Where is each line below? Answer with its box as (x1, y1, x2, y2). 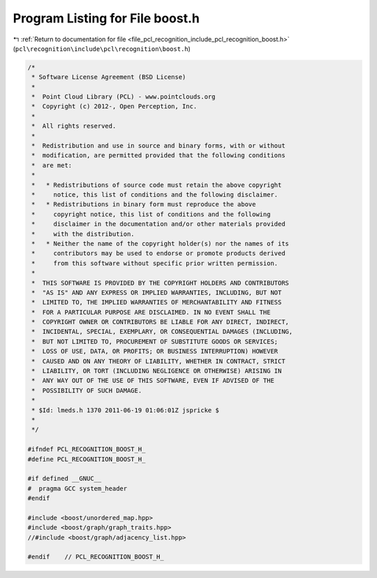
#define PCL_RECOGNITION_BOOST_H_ (27, 455, 146, 463)
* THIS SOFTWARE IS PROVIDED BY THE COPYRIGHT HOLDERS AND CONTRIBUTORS (31, 279, 290, 287)
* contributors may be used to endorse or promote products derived (31, 249, 286, 258)
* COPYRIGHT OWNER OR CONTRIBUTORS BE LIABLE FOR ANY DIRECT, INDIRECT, (31, 318, 290, 326)
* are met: (31, 161, 73, 169)
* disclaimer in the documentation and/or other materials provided (31, 220, 286, 228)
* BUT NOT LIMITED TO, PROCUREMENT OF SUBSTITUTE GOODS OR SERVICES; (31, 337, 279, 346)
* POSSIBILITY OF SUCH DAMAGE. (31, 386, 142, 395)
